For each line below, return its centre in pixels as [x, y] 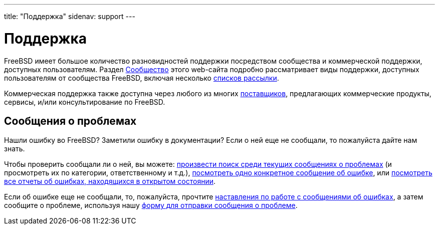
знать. [15, 149]
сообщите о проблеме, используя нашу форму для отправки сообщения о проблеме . [151, 205]
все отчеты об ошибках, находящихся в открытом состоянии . [110, 181]
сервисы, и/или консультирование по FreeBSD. [85, 102]
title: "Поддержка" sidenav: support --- [70, 16]
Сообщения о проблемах [70, 121]
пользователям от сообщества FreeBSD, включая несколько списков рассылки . [142, 78]
